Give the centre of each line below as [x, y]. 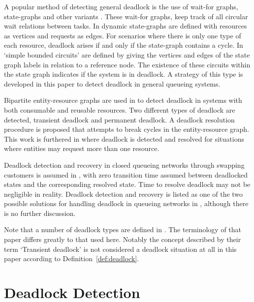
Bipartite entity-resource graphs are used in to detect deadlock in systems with [123, 100]
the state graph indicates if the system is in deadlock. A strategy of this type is [124, 74]
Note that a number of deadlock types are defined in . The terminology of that [123, 229]
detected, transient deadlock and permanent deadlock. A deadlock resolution [119, 119]
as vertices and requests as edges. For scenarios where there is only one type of [123, 35]
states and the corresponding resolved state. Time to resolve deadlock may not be [127, 184]
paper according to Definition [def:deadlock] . [72, 258]
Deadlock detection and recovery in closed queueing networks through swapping [124, 165]
